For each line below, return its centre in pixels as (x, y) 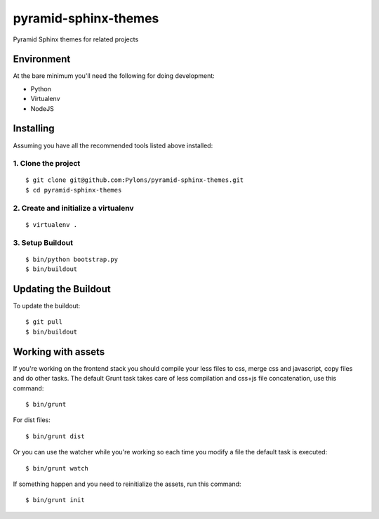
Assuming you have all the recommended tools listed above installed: (113, 145)
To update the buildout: (47, 306)
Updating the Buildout (62, 289)
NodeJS (42, 108)
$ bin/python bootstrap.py (72, 259)
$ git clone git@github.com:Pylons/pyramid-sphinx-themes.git (135, 180)
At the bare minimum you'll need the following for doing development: (114, 76)
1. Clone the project (47, 164)
